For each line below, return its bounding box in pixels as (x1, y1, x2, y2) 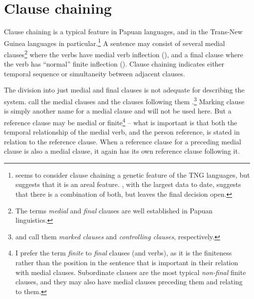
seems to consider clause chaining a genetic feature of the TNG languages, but (15, 169, 250, 180)
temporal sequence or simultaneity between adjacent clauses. (4, 68, 185, 78)
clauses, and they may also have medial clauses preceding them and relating (15, 276, 243, 287)
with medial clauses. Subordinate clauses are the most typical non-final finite (15, 267, 246, 277)
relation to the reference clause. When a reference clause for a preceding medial (4, 136, 241, 146)
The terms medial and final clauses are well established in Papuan (15, 205, 213, 215)
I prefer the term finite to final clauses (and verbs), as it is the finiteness (15, 248, 232, 258)
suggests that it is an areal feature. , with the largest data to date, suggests (15, 179, 241, 189)
